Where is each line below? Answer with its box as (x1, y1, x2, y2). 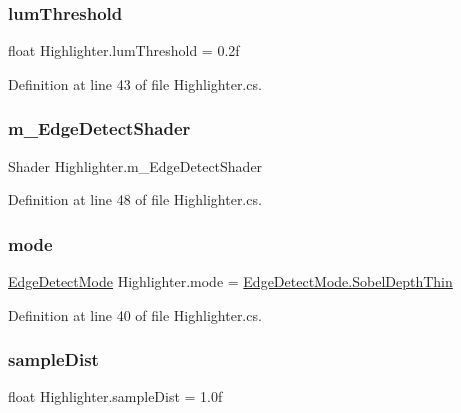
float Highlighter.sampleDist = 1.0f (8, 386, 223, 407)
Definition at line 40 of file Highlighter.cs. (8, 304, 262, 325)
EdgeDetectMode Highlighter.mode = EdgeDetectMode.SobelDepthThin (8, 271, 453, 292)
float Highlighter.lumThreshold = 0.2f (8, 40, 240, 61)
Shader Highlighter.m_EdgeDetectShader (8, 155, 263, 176)
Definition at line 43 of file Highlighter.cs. (8, 73, 262, 94)
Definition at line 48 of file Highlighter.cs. (8, 189, 262, 210)
